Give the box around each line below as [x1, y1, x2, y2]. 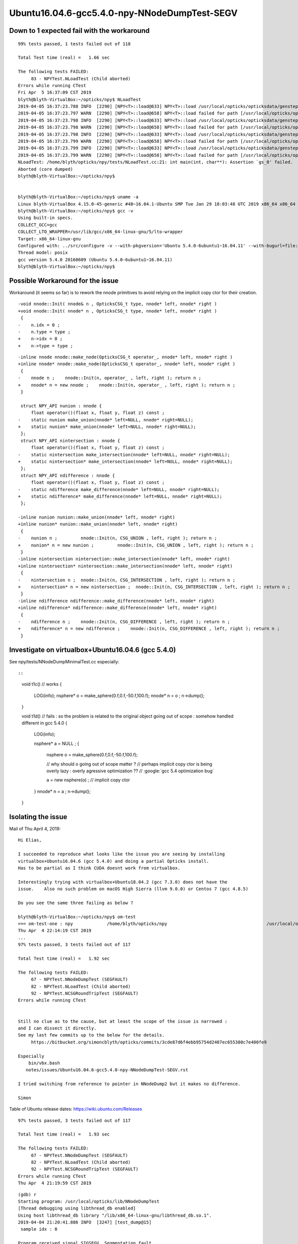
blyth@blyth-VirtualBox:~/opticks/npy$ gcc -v [18, 208, 134, 213]
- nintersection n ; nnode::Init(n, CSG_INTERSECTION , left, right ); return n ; [18, 577, 235, 583]
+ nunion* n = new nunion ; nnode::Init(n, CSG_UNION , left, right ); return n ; [18, 542, 254, 548]
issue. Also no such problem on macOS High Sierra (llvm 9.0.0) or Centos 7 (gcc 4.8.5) [18, 886, 248, 892]
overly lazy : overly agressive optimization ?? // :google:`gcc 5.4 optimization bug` [46, 768, 214, 774]
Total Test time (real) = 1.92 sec [18, 956, 110, 961]
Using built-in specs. [18, 215, 74, 221]
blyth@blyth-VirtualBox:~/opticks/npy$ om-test [18, 914, 136, 920]
